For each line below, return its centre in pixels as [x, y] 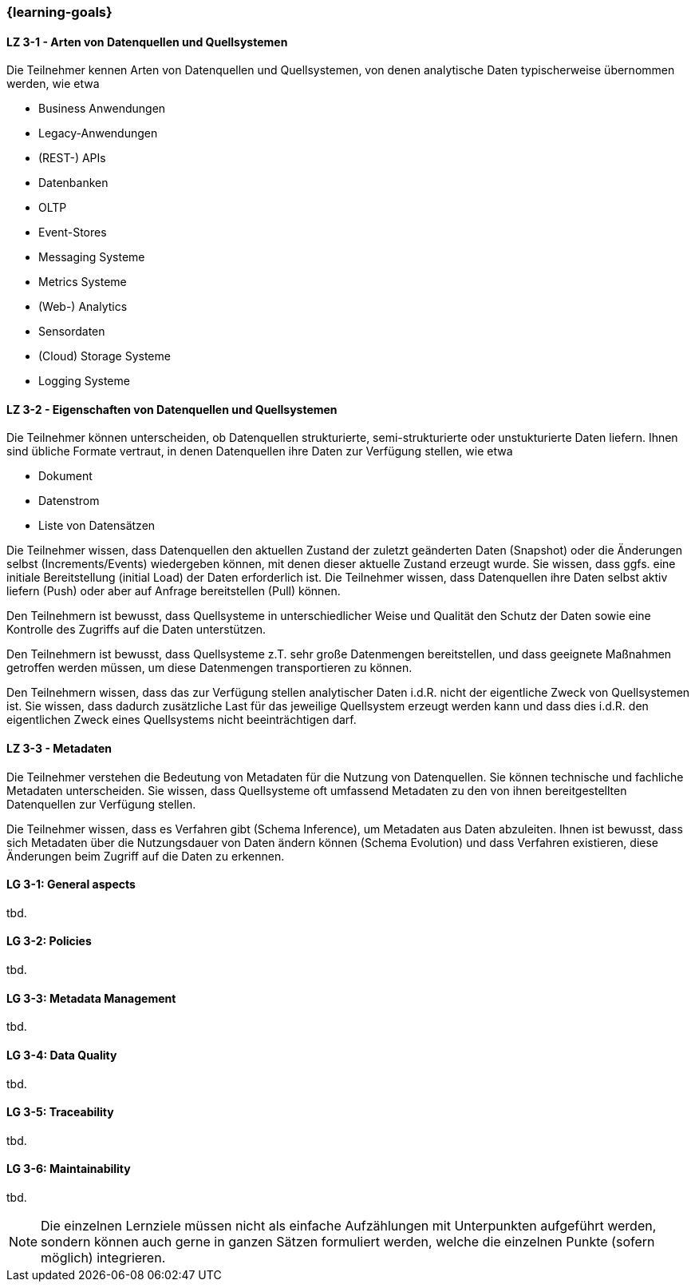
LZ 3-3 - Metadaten [59, 749]
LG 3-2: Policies [49, 941]
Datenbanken [73, 183]
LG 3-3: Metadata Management [91, 998]
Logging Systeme [84, 381]
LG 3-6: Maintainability [69, 1169]
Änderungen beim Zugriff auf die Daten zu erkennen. [146, 856]
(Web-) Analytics [83, 307]
